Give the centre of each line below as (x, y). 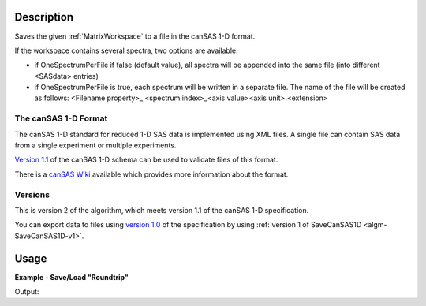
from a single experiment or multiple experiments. (95, 145)
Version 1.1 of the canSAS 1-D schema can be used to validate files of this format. (146, 160)
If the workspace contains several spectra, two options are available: (126, 50)
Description (44, 17)
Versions (32, 195)
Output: (27, 291)
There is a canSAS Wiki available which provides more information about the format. (151, 174)
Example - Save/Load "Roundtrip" (72, 277)
